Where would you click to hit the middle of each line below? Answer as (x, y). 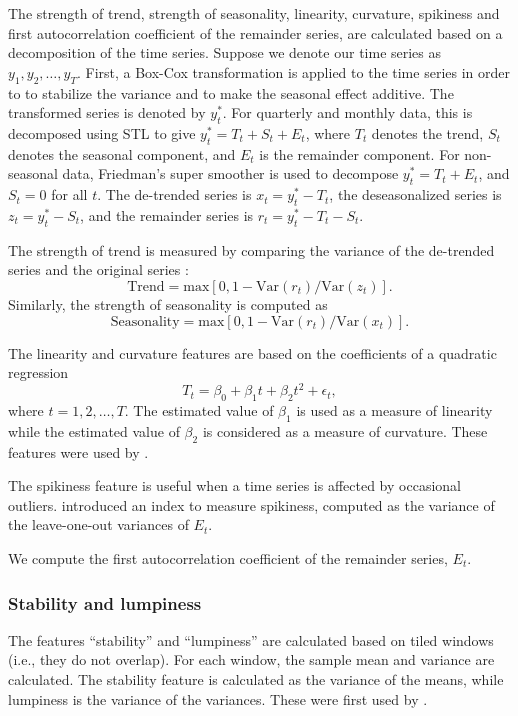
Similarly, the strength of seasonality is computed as (168, 303)
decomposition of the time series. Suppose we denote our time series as (225, 52)
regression (38, 372)
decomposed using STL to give (102, 132)
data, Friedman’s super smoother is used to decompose (230, 173)
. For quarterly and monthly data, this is (347, 112)
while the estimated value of (94, 430)
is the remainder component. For (359, 153)
